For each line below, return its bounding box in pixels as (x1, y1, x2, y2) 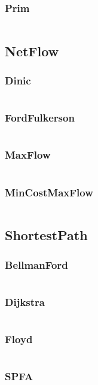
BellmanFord (5, 257, 68, 272)
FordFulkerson (5, 110, 75, 125)
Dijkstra (5, 294, 45, 309)
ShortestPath (5, 226, 88, 244)
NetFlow (5, 41, 59, 60)
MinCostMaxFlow (5, 184, 93, 199)
